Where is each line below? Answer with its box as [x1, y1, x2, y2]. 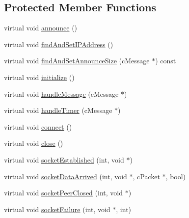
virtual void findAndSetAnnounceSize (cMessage [4, 55, 150, 66]
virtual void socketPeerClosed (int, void [4, 188, 123, 198]
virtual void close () [4, 138, 63, 148]
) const [155, 55, 176, 66]
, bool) [165, 171, 186, 181]
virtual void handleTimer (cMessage [4, 105, 112, 115]
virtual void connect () [4, 121, 72, 132]
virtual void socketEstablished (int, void [4, 154, 124, 164]
